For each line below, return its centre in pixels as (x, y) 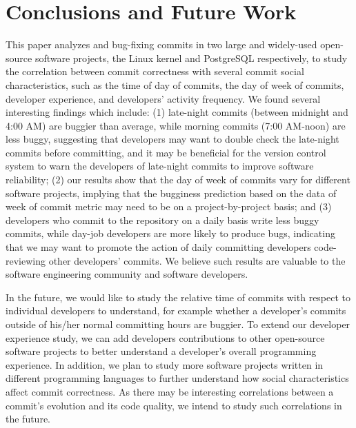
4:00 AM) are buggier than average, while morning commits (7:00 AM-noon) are (176, 125)
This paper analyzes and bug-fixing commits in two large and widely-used (161, 44)
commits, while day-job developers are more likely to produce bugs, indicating (170, 233)
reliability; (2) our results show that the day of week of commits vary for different (178, 180)
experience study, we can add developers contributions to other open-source (165, 337)
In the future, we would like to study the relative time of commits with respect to (178, 297)
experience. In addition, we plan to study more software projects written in (165, 364)
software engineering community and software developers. (127, 274)
